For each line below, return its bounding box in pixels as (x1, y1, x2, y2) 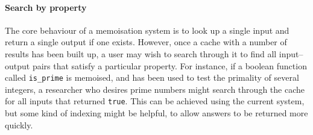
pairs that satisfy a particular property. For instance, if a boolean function (32, 59, 307, 72)
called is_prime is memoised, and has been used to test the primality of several (5, 71, 299, 84)
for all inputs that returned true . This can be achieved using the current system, (5, 95, 305, 107)
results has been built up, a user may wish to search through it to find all (5, 47, 277, 60)
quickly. (5, 118, 33, 131)
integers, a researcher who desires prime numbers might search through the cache (5, 83, 305, 95)
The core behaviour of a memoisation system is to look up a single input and (5, 24, 289, 36)
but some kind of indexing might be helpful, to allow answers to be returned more (5, 107, 308, 119)
